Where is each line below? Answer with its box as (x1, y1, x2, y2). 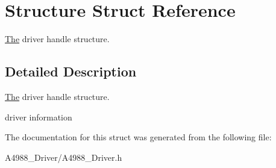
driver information (5, 110, 72, 123)
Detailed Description (5, 62, 137, 81)
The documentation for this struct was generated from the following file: (5, 131, 272, 143)
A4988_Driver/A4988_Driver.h (5, 151, 122, 163)
